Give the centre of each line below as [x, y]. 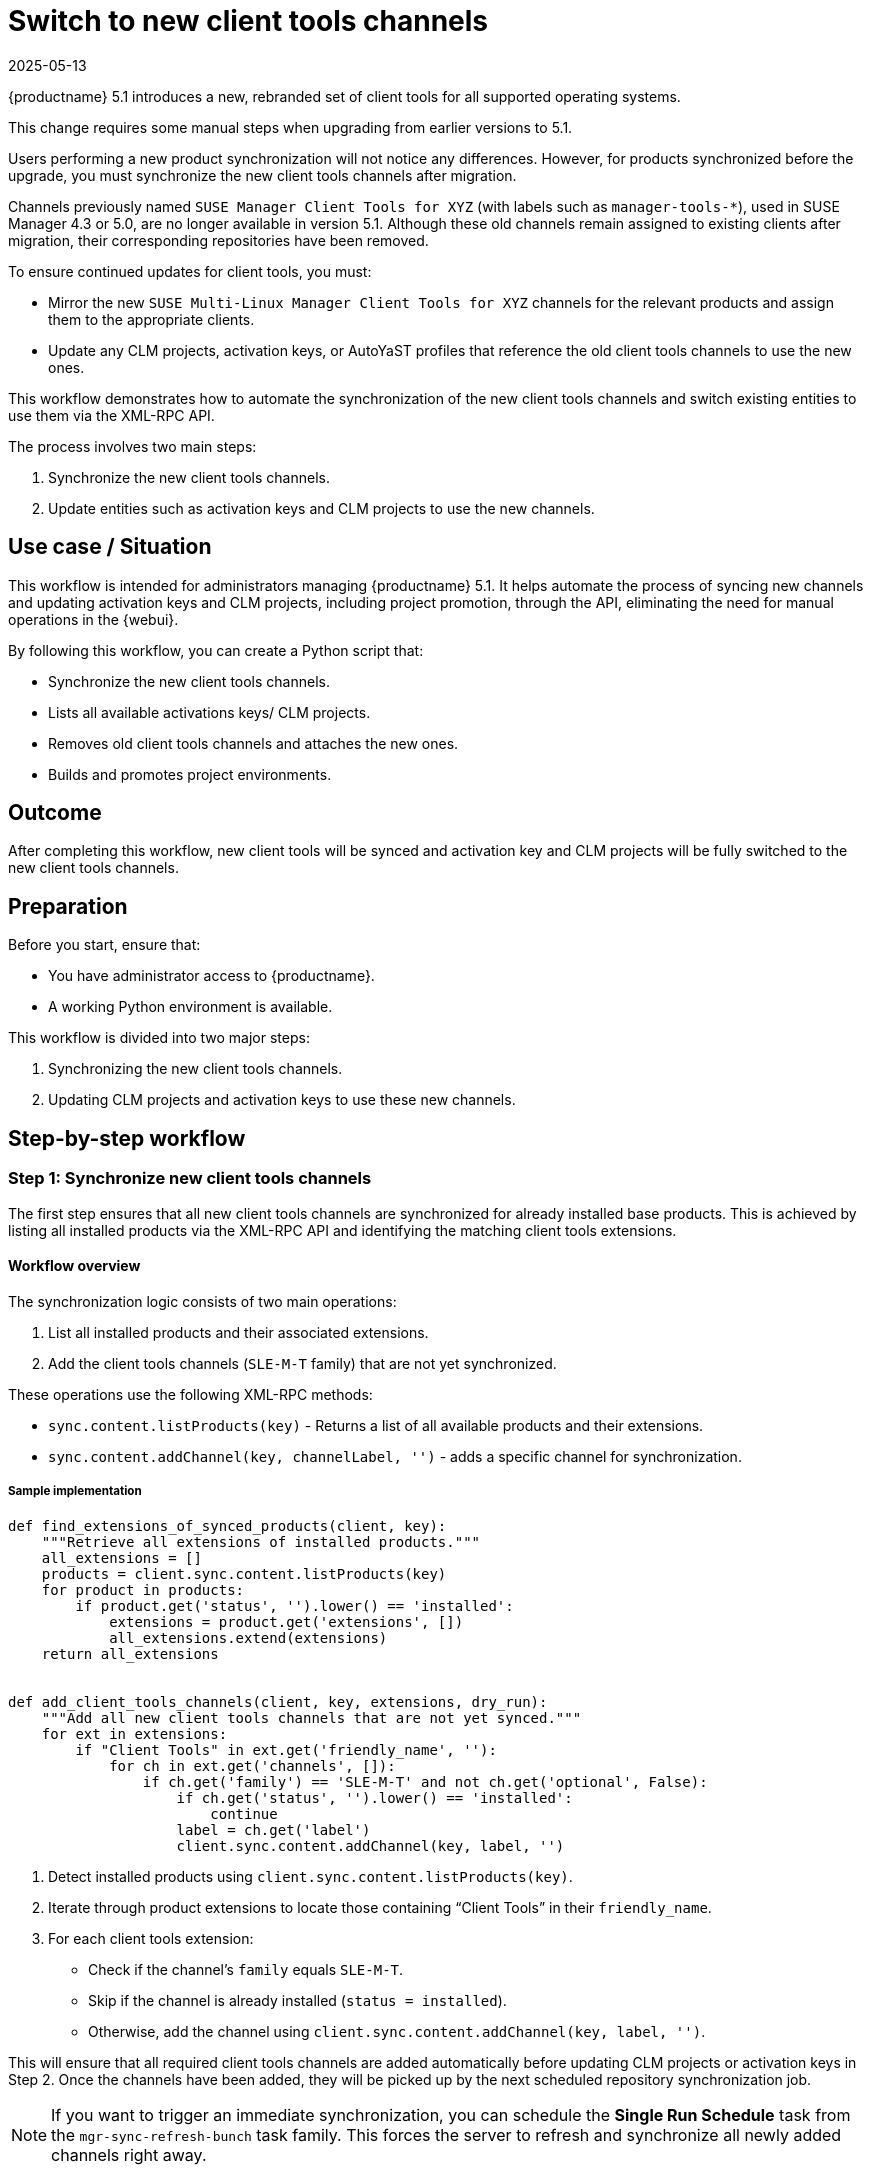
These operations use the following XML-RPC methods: [190, 1394]
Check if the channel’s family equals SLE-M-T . [246, 1969]
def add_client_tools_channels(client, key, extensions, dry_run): [278, 1701]
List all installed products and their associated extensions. [238, 1332]
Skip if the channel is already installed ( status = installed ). [297, 2000]
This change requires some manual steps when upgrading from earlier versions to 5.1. [290, 127]
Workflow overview [74, 1266]
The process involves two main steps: [132, 446]
